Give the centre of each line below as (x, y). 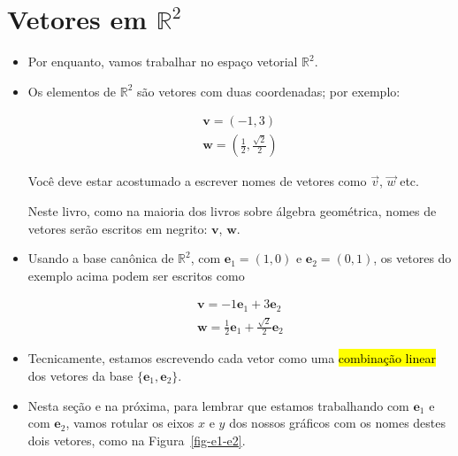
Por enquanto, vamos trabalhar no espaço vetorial (163, 62)
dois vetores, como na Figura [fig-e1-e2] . (137, 440)
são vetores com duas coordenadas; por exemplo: (269, 91)
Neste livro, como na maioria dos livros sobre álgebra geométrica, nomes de (232, 210)
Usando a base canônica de (101, 258)
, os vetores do (412, 258)
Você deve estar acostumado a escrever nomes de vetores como (197, 181)
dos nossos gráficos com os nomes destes (338, 423)
